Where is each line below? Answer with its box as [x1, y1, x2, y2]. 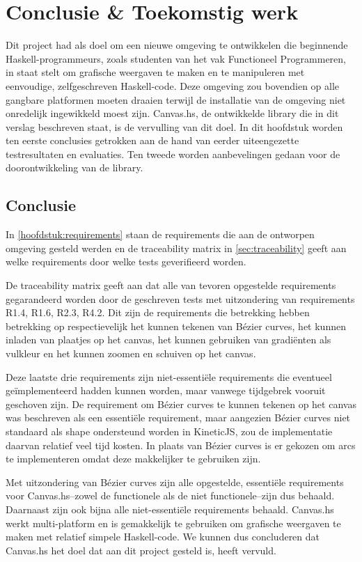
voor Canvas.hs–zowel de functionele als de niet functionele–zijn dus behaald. [6, 488, 335, 503]
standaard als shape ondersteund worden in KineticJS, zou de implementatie [6, 423, 333, 438]
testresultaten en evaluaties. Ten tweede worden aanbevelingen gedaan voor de [6, 146, 340, 161]
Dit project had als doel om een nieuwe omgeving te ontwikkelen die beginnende [6, 38, 348, 52]
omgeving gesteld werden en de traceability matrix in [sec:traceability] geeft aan [6, 240, 347, 255]
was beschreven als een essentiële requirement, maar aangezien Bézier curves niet [6, 410, 351, 425]
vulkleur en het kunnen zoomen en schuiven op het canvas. [6, 346, 256, 361]
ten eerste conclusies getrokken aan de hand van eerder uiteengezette [6, 133, 299, 148]
